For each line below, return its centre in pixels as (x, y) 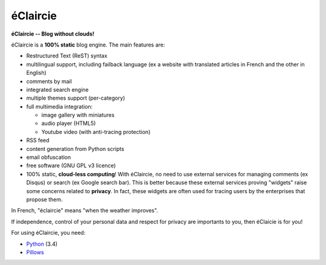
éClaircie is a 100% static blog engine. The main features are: (88, 45)
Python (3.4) (42, 244)
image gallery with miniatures (78, 115)
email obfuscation (49, 158)
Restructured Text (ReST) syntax (67, 56)
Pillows (35, 252)
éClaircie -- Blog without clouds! (53, 34)
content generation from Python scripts (75, 148)
